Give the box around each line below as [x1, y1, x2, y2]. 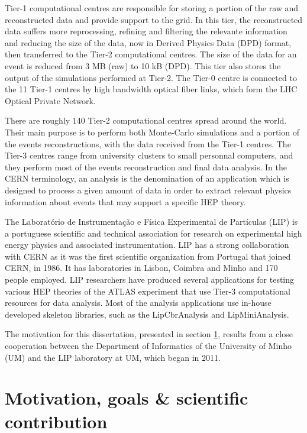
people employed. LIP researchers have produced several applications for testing [5, 273, 295, 286]
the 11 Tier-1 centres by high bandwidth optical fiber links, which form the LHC [5, 83, 298, 95]
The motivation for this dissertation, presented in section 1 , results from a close [5, 328, 293, 340]
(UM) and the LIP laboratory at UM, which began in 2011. [5, 351, 221, 363]
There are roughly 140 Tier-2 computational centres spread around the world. [5, 114, 287, 127]
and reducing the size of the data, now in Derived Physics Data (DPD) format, [5, 36, 292, 49]
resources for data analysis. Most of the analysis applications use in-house [5, 296, 272, 309]
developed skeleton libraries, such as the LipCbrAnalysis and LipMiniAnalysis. [5, 308, 289, 320]
